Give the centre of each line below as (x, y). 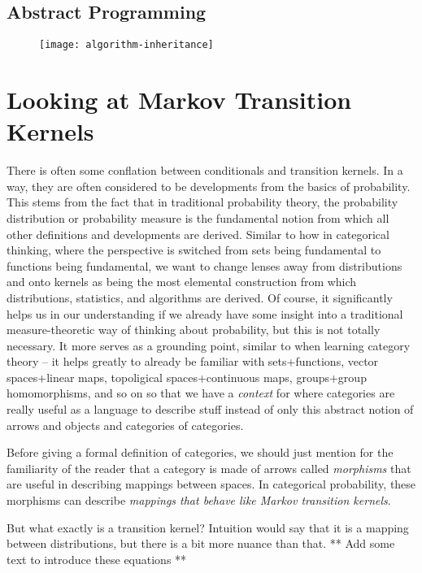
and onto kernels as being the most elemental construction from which (182, 282)
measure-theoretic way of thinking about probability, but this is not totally (194, 330)
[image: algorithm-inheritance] (126, 45)
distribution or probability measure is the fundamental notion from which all (198, 217)
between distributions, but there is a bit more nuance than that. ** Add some (201, 543)
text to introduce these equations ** (97, 559)
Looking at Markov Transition (179, 100)
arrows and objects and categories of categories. (125, 425)
